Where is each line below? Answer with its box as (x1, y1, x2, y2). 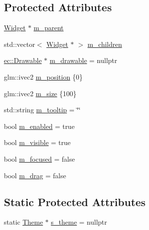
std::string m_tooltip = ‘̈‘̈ (4, 105, 81, 115)
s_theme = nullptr (51, 217, 107, 227)
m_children (87, 39, 122, 49)
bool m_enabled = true (4, 121, 75, 131)
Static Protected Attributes (4, 194, 146, 209)
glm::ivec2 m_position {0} (4, 71, 83, 82)
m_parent (34, 22, 64, 33)
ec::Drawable (4, 55, 42, 65)
